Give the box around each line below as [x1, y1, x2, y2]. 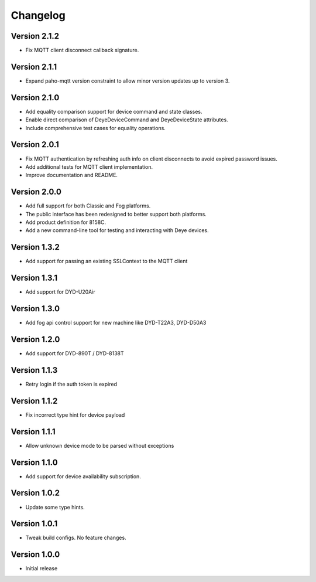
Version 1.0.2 [11, 488, 60, 498]
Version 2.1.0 [11, 93, 60, 103]
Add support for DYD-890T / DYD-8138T [25, 350, 124, 357]
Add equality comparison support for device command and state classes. [25, 108, 202, 115]
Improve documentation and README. [25, 172, 118, 179]
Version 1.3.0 [11, 304, 60, 314]
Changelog [11, 9, 66, 22]
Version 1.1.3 [11, 365, 58, 375]
